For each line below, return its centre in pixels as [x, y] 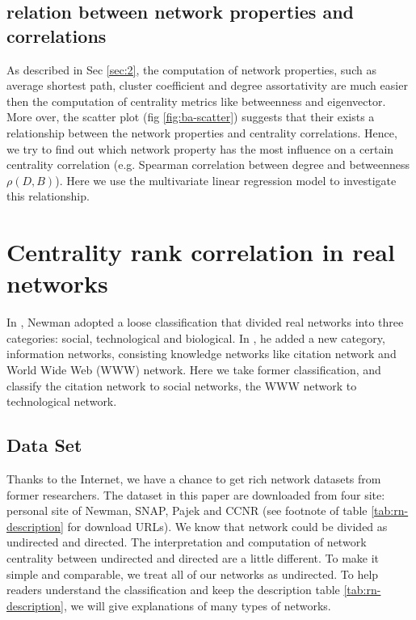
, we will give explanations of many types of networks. [197, 605]
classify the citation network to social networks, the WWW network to [182, 385]
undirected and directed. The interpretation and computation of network [187, 542]
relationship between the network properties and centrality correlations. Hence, [202, 132]
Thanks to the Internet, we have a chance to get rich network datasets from [194, 479]
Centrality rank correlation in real [201, 252]
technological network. [62, 401]
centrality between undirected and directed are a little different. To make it [193, 557]
